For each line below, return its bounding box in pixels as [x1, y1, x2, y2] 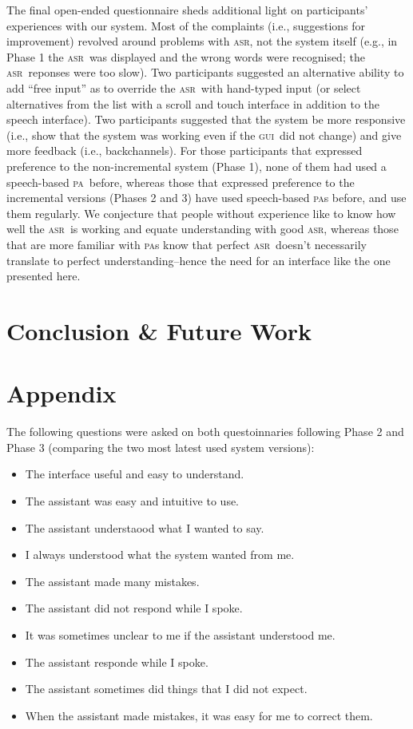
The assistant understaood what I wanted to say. [25, 519, 264, 536]
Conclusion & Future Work [6, 314, 312, 347]
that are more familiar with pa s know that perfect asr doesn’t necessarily [6, 236, 367, 252]
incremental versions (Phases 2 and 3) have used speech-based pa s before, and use [6, 189, 407, 206]
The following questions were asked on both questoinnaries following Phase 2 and [6, 423, 404, 440]
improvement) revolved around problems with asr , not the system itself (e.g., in [6, 33, 398, 50]
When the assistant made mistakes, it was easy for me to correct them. [25, 707, 373, 723]
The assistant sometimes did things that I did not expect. [25, 680, 308, 697]
